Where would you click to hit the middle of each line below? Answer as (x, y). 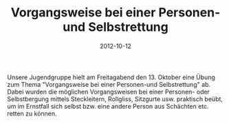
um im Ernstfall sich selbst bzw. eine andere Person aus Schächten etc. (108, 106)
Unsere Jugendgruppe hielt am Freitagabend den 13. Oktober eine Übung (111, 77)
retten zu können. (32, 113)
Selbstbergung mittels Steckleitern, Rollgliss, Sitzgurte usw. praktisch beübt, (115, 99)
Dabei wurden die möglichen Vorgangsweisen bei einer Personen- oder (108, 92)
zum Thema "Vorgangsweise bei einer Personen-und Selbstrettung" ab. (109, 84)
